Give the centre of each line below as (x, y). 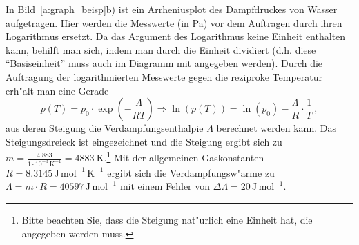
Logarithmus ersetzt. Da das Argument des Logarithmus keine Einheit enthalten (176, 36)
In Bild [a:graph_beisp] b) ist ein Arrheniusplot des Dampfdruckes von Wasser (172, 9)
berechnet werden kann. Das (276, 128)
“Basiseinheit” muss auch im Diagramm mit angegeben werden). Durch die (164, 63)
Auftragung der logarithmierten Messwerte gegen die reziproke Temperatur (164, 76)
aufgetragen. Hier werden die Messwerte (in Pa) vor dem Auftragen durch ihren (174, 22)
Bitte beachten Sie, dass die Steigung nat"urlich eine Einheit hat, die (167, 220)
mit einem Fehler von (165, 186)
